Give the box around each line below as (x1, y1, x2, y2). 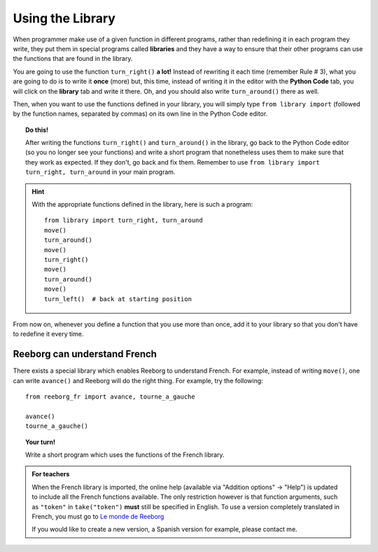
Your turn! (25, 438, 56, 446)
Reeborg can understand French (13, 348, 157, 360)
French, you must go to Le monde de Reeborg (31, 512, 164, 520)
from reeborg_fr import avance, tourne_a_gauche (25, 393, 195, 401)
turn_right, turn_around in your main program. (25, 168, 176, 177)
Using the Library (13, 11, 115, 26)
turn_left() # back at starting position (44, 295, 192, 303)
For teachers (31, 470, 70, 478)
